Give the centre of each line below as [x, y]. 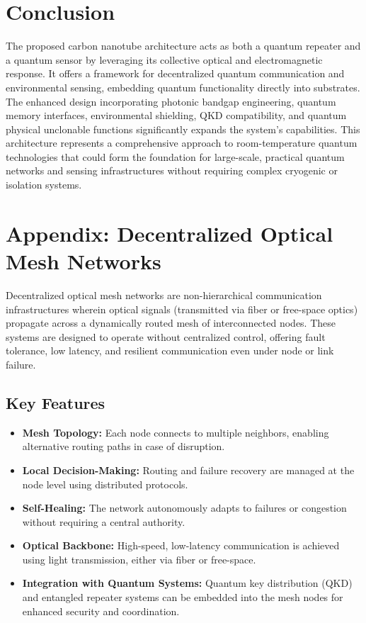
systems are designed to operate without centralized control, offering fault [166, 336]
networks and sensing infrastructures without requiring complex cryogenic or [172, 170]
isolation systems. [44, 185]
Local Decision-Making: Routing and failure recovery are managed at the [188, 470]
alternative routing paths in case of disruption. [124, 446]
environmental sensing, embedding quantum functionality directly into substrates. [183, 87]
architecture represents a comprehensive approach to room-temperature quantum [182, 143]
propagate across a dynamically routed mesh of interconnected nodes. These [171, 323]
